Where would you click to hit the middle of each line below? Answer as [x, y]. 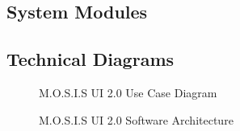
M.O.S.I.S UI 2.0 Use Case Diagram [128, 92]
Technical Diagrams [91, 59]
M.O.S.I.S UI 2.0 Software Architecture [136, 119]
